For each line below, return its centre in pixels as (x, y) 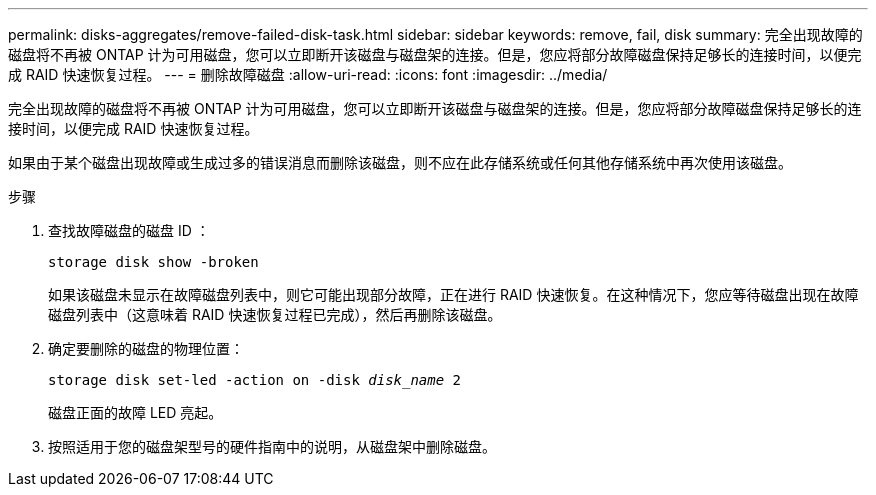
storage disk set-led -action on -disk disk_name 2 (255, 380)
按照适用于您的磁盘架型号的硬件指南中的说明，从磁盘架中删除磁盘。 (272, 446)
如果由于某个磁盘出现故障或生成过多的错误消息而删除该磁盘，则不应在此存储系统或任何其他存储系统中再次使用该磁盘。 (400, 162)
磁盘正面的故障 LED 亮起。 (135, 412)
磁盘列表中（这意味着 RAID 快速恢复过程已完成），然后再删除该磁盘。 (275, 314)
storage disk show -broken (153, 262)
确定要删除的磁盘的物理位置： (146, 348)
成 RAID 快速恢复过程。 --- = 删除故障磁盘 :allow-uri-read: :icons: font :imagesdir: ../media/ (308, 74)
